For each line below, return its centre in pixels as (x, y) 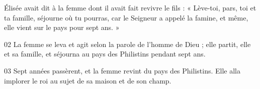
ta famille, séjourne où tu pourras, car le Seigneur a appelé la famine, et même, (126, 17)
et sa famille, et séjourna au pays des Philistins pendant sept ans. (105, 54)
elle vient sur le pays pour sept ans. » (62, 27)
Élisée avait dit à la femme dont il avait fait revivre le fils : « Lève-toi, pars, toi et (130, 7)
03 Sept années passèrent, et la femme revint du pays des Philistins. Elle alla (122, 70)
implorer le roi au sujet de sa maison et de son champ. (88, 80)
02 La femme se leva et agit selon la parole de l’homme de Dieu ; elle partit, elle (127, 44)
